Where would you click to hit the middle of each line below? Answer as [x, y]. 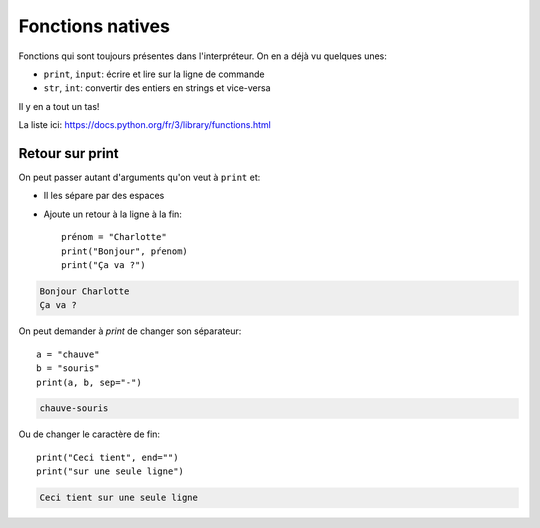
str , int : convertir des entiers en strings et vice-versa [157, 88]
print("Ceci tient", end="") [107, 457]
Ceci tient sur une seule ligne [119, 498]
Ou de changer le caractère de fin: [89, 434]
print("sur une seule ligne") [110, 471]
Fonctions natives [94, 26]
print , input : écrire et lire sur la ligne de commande [154, 74]
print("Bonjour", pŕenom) [125, 251]
